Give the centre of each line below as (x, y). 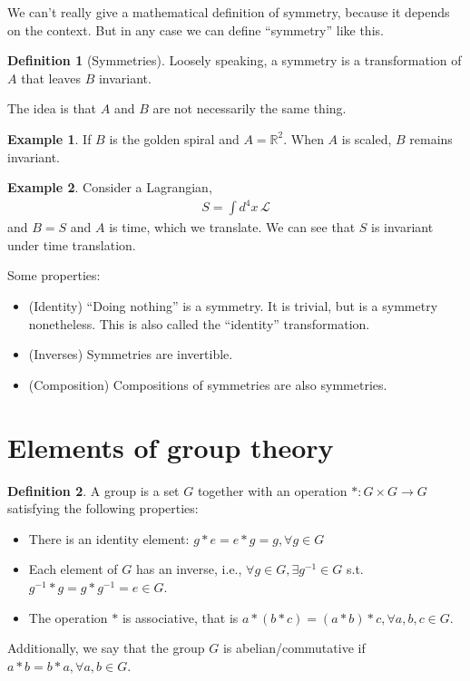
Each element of (73, 569)
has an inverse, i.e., (189, 569)
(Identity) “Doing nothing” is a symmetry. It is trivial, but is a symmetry (233, 306)
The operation (68, 617)
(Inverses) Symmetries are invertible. (131, 354)
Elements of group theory (171, 447)
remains (431, 138)
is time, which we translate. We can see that (232, 227)
